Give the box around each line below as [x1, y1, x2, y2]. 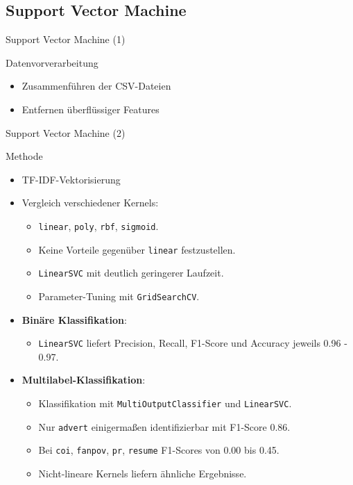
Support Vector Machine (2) [6, 125, 126, 140]
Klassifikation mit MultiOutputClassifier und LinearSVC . [38, 396, 292, 411]
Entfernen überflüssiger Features [21, 101, 160, 116]
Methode [6, 149, 43, 163]
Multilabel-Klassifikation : [21, 372, 146, 387]
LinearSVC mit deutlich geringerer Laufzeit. [38, 265, 224, 280]
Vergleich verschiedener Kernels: [21, 195, 159, 210]
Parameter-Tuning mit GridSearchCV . [38, 288, 200, 303]
